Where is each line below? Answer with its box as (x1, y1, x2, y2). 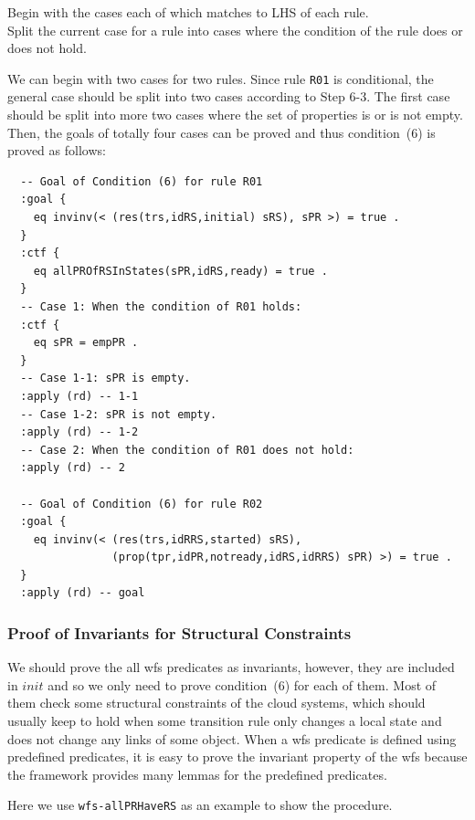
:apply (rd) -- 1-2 (20, 426, 139, 439)
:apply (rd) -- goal (20, 586, 145, 600)
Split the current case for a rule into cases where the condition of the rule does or (7, 20, 463, 39)
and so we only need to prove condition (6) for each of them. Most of (47, 675, 437, 694)
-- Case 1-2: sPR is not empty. (20, 407, 217, 421)
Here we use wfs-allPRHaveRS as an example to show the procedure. (7, 795, 393, 815)
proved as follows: (7, 141, 106, 160)
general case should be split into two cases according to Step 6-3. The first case (7, 87, 450, 106)
